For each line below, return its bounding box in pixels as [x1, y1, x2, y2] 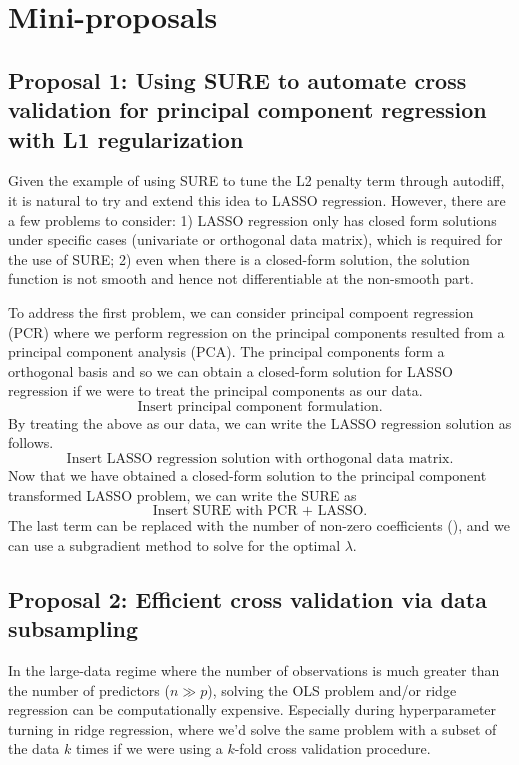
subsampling [8, 613, 139, 644]
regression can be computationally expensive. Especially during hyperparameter [8, 699, 497, 720]
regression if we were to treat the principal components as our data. [8, 380, 423, 401]
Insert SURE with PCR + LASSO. [152, 504, 368, 519]
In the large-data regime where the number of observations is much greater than [8, 660, 500, 681]
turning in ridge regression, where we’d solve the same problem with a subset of [8, 718, 497, 739]
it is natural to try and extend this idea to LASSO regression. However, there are [8, 189, 506, 210]
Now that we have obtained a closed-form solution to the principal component [8, 465, 487, 486]
